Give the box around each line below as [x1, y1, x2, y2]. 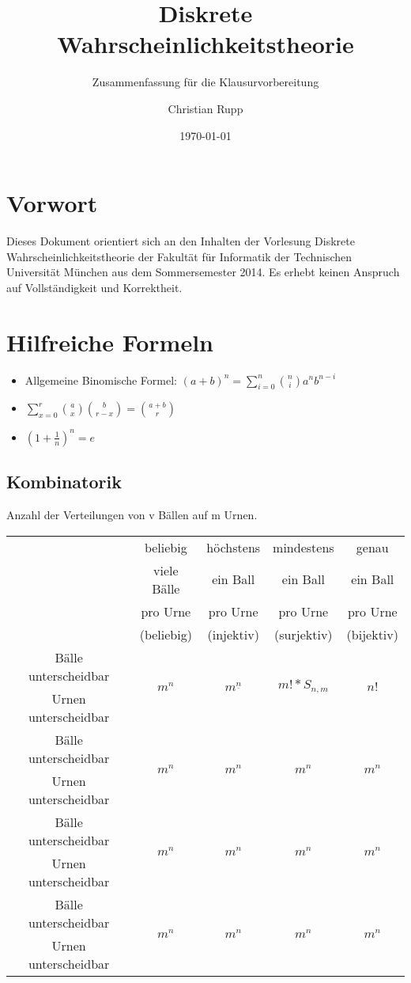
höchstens [206, 537, 261, 556]
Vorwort [6, 187, 98, 219]
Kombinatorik [6, 469, 122, 494]
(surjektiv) [274, 624, 333, 643]
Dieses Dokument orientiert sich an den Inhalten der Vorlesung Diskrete [6, 233, 355, 249]
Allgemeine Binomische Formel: [25, 371, 178, 388]
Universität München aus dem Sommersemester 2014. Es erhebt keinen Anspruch [6, 264, 400, 280]
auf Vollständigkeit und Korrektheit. [6, 279, 183, 295]
